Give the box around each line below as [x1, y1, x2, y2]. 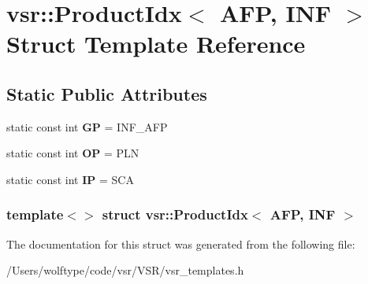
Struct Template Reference [6, 28, 306, 60]
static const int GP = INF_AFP [6, 118, 168, 135]
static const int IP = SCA [6, 171, 134, 187]
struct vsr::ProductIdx [102, 205, 248, 224]
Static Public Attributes [6, 81, 207, 105]
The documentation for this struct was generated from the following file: [6, 235, 355, 252]
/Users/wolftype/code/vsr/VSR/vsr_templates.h [6, 262, 244, 278]
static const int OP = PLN [6, 145, 139, 161]
